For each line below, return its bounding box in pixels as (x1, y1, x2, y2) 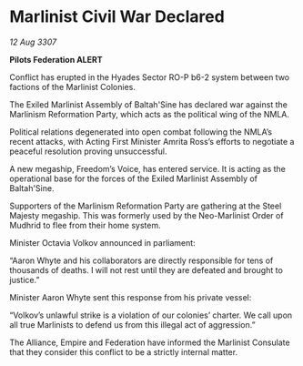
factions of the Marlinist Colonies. (9, 81, 136, 92)
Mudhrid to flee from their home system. (9, 219, 161, 230)
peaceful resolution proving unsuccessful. (9, 146, 167, 157)
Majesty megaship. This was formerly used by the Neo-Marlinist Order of (9, 209, 284, 220)
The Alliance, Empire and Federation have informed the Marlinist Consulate (9, 337, 290, 348)
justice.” (9, 274, 40, 285)
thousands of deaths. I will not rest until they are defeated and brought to (9, 264, 284, 275)
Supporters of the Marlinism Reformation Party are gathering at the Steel (9, 200, 282, 211)
